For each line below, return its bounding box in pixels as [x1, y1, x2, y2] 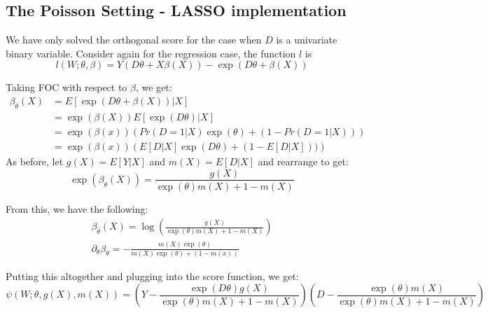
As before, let [6, 153, 64, 168]
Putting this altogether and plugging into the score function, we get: [6, 268, 299, 283]
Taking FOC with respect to [6, 80, 127, 95]
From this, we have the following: [6, 201, 148, 216]
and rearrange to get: [258, 153, 349, 168]
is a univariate [276, 32, 337, 47]
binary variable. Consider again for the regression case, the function [6, 46, 296, 60]
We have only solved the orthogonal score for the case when [6, 32, 262, 47]
